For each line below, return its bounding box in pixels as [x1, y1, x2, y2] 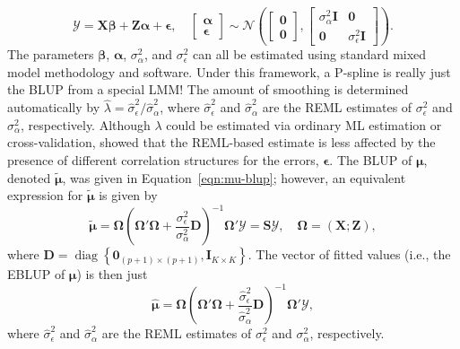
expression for [7, 186, 83, 205]
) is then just [76, 265, 148, 284]
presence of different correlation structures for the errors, [7, 150, 319, 169]
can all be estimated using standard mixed [193, 45, 427, 64]
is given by [99, 186, 158, 205]
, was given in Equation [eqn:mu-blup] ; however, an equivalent [62, 168, 406, 187]
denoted [7, 168, 51, 187]
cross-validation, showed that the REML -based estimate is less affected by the [7, 133, 436, 152]
